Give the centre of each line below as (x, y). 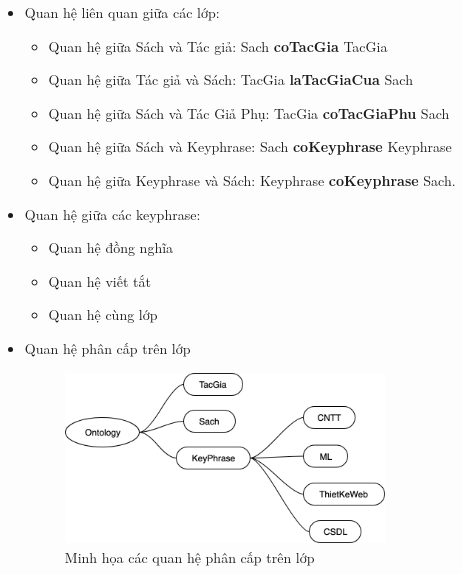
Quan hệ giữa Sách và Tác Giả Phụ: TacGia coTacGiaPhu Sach (249, 112)
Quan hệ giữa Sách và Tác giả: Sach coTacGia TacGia (218, 45)
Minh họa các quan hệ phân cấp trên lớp (189, 556)
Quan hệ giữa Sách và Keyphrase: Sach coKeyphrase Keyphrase (250, 146)
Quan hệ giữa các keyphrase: (112, 213)
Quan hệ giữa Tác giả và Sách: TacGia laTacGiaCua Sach (230, 79)
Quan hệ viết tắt (99, 280)
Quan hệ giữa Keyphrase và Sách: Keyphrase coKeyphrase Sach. (252, 179)
